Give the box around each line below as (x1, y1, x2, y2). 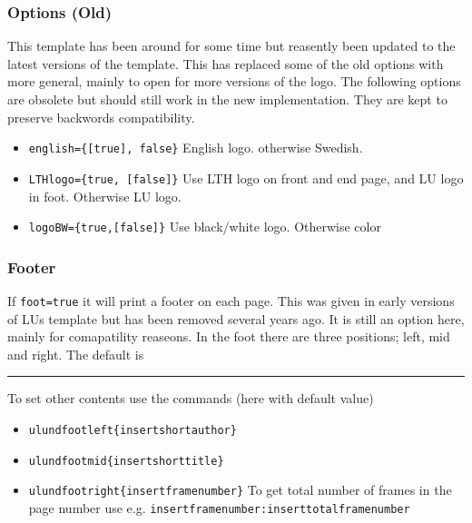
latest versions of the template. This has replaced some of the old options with (7, 54, 444, 73)
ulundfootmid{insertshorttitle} (28, 454, 224, 468)
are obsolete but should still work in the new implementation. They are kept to (7, 90, 447, 108)
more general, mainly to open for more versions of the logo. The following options (7, 72, 461, 91)
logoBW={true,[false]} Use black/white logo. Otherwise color (28, 217, 381, 236)
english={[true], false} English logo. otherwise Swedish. (28, 138, 363, 157)
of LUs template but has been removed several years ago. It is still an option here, (7, 309, 465, 328)
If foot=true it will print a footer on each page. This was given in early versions (7, 291, 455, 310)
